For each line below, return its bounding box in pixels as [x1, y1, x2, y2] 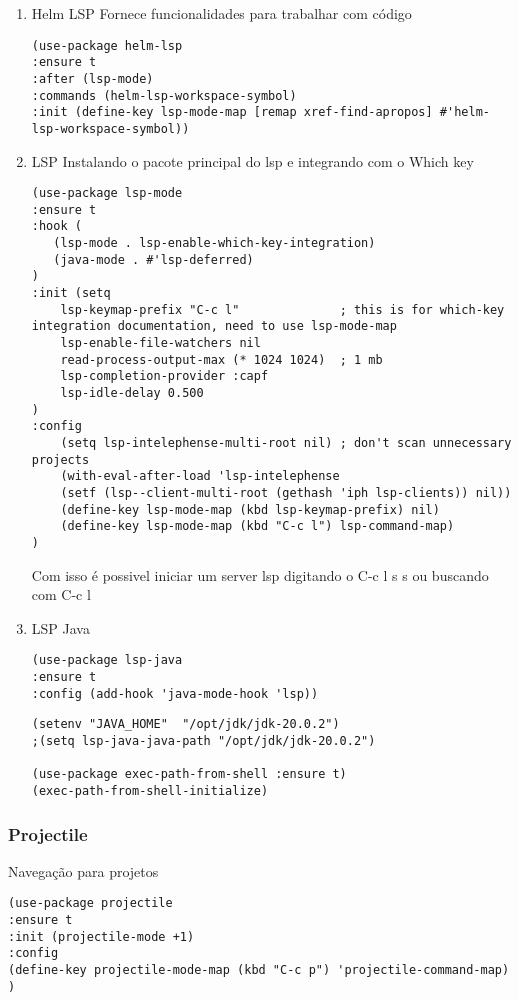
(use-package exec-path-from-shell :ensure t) [31, 767, 347, 782]
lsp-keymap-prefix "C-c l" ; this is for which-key [60, 302, 505, 317]
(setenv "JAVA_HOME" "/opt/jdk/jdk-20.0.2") [31, 717, 340, 732]
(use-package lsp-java [31, 653, 183, 668]
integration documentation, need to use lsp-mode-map [31, 319, 397, 334]
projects [31, 452, 90, 467]
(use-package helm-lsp [31, 38, 183, 53]
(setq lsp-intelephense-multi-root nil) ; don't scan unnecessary [60, 435, 512, 450]
